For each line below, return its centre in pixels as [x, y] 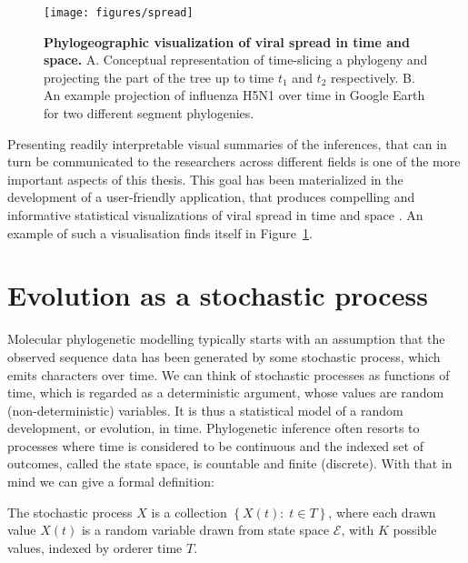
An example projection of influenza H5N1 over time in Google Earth [234, 95]
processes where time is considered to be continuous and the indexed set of [215, 445]
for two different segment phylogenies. [149, 113]
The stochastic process [70, 512]
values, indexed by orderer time [95, 547]
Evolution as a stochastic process [218, 295]
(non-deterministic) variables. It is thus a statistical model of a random [205, 410]
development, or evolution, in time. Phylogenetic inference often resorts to [214, 428]
